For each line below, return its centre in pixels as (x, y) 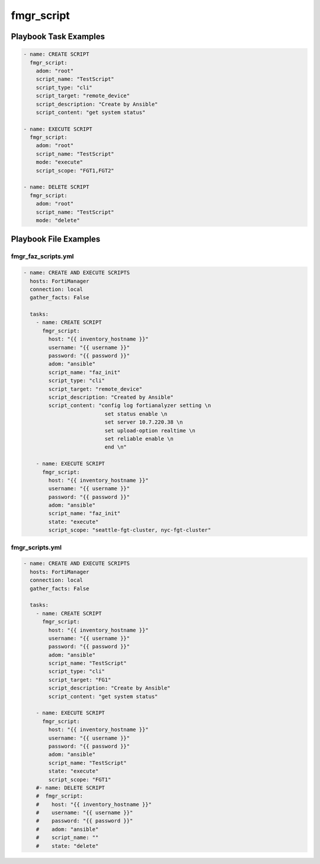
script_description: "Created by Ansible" (111, 397)
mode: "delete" (58, 220)
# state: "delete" (67, 846)
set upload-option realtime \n (150, 431)
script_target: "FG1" (80, 680)
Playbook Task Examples (58, 36)
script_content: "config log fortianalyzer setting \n (130, 406)
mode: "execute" (59, 162)
